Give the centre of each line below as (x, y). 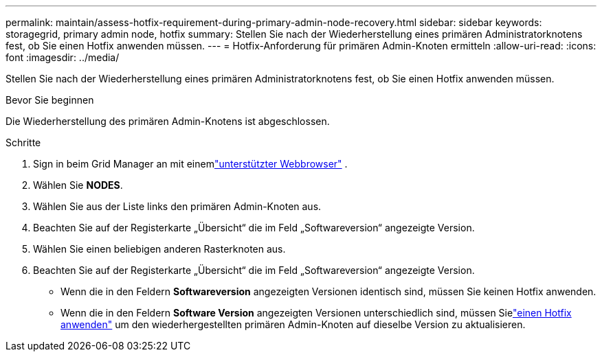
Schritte (23, 142)
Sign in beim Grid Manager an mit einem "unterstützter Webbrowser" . (190, 164)
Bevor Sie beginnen (50, 100)
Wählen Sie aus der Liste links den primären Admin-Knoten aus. (177, 206)
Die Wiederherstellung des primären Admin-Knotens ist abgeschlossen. (168, 121)
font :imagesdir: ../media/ (63, 57)
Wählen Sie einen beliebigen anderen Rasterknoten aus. (159, 249)
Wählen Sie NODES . (78, 185)
